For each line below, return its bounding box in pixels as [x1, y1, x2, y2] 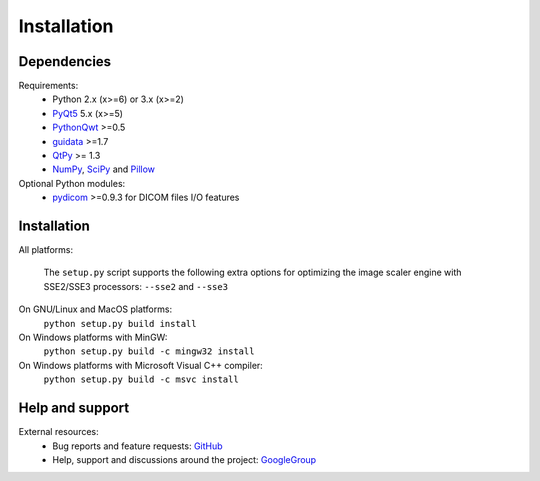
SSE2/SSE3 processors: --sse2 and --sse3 [43, 280, 229, 292]
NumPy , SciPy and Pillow [52, 163, 155, 175]
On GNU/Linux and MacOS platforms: [18, 303, 173, 315]
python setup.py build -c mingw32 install [43, 346, 255, 357]
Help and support [18, 400, 130, 417]
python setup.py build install [43, 318, 197, 329]
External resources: [18, 426, 99, 438]
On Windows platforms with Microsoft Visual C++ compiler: [18, 359, 264, 371]
